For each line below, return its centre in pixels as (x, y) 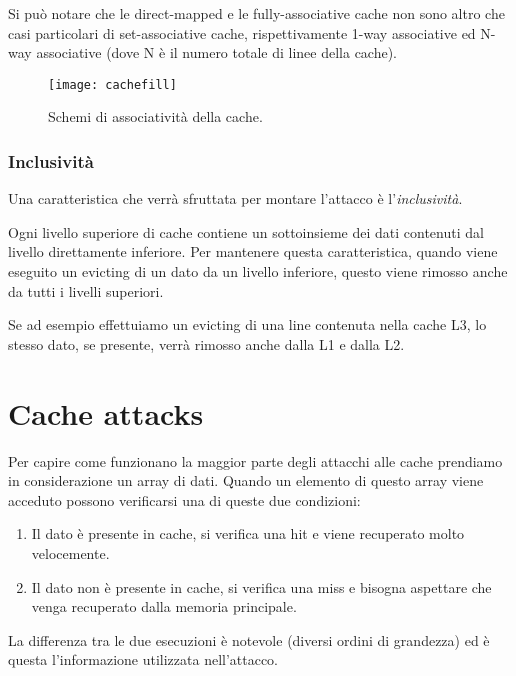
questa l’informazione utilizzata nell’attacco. (143, 659)
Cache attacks (106, 412)
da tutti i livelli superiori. (86, 290)
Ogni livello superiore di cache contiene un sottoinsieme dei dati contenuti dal (246, 231)
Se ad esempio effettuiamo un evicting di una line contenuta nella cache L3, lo (247, 324)
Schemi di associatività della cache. (155, 116)
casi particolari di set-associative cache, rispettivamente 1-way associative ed (242, 32)
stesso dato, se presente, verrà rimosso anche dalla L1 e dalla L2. (206, 343)
